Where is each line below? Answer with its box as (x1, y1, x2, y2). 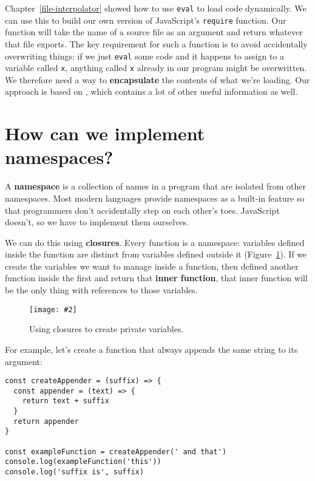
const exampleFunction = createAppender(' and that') (5, 447, 227, 456)
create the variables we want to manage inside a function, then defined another (5, 259, 299, 272)
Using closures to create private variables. (29, 322, 184, 335)
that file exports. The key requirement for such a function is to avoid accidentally (5, 37, 308, 50)
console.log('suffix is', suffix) (5, 468, 144, 476)
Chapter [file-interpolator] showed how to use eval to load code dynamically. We (5, 2, 307, 14)
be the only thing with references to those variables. (5, 284, 198, 296)
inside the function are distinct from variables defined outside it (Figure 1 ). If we (5, 248, 307, 261)
